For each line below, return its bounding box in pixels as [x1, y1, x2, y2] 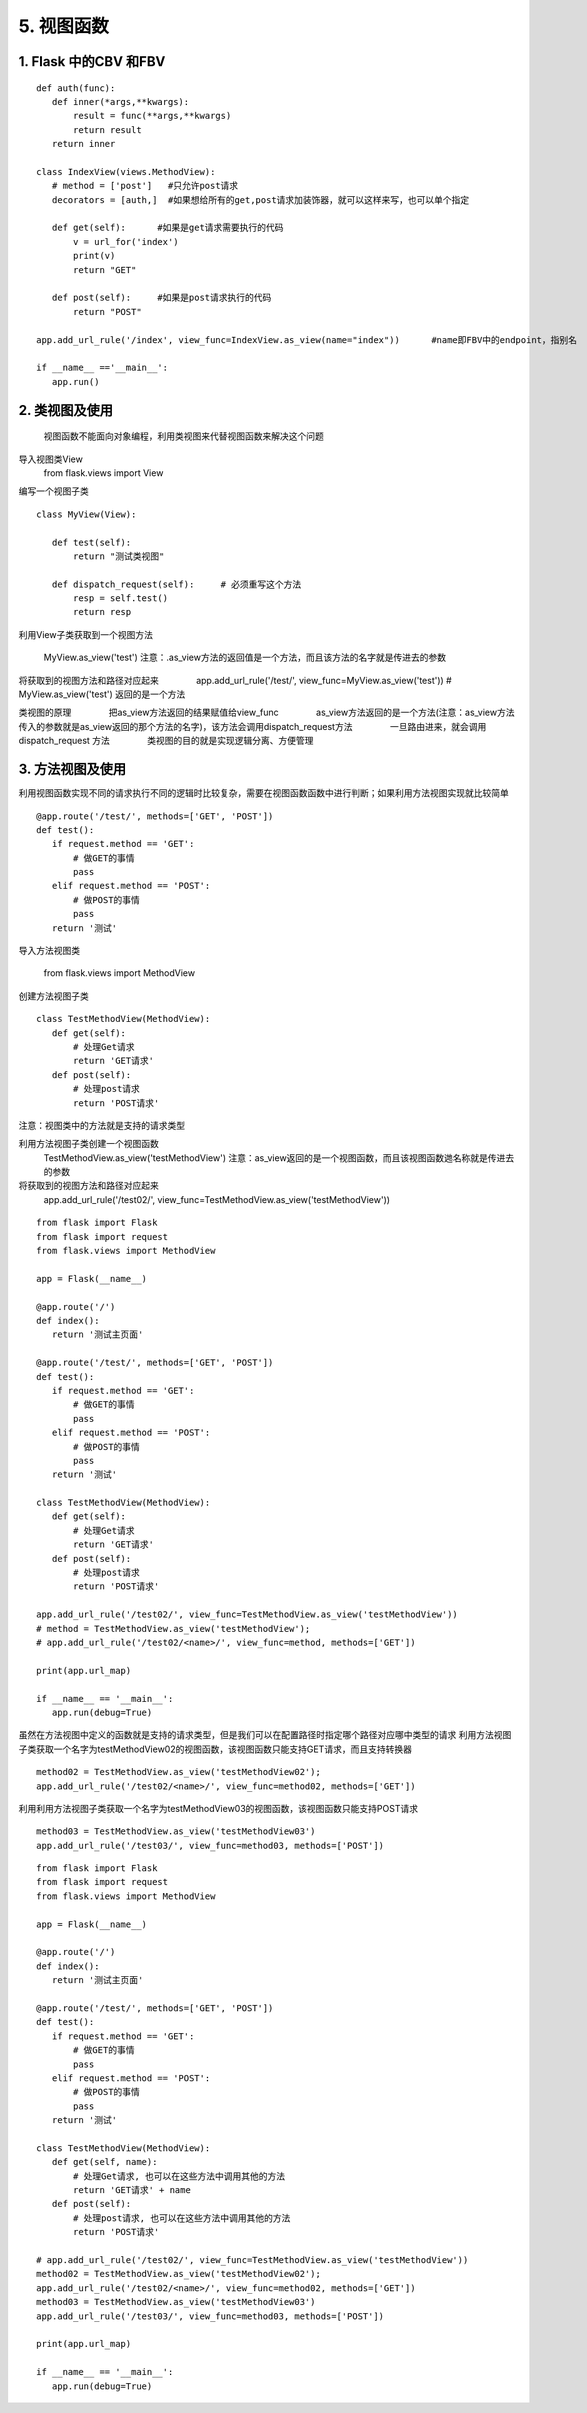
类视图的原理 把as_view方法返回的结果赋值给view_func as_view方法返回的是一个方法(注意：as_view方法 [18, 706, 515, 719]
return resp [73, 606, 132, 618]
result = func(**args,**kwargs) [73, 110, 232, 122]
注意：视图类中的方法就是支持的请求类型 [18, 1119, 185, 1131]
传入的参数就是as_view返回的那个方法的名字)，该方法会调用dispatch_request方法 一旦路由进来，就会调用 [18, 720, 487, 732]
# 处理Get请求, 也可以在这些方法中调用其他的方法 [73, 2170, 286, 2182]
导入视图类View [18, 453, 84, 465]
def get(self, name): [51, 2156, 158, 2168]
